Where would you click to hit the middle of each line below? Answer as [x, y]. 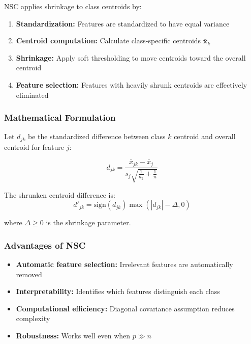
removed [29, 274]
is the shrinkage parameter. [88, 222]
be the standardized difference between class [97, 136]
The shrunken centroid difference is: [60, 194]
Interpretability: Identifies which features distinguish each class [118, 291]
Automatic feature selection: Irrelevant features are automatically [124, 264]
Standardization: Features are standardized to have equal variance [123, 23]
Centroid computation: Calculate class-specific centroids [108, 41]
